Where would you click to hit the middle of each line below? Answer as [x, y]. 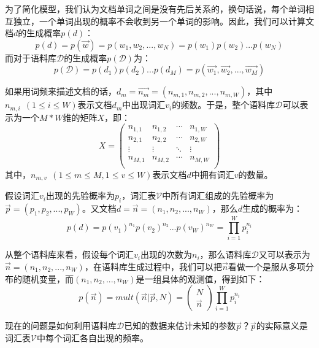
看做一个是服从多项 [267, 266]
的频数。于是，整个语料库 [224, 105]
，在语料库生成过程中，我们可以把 [153, 266]
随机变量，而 [48, 278]
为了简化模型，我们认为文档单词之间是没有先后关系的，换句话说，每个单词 [155, 9]
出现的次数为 [166, 254]
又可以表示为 [284, 254]
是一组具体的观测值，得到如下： [200, 278]
